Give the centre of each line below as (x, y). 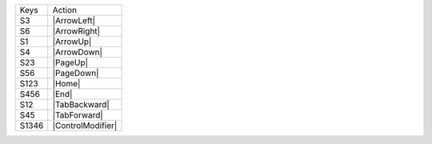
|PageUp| (70, 62)
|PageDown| (76, 73)
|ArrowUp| (72, 42)
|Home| (66, 84)
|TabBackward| (81, 104)
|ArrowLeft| (74, 20)
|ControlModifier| (85, 126)
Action (65, 10)
